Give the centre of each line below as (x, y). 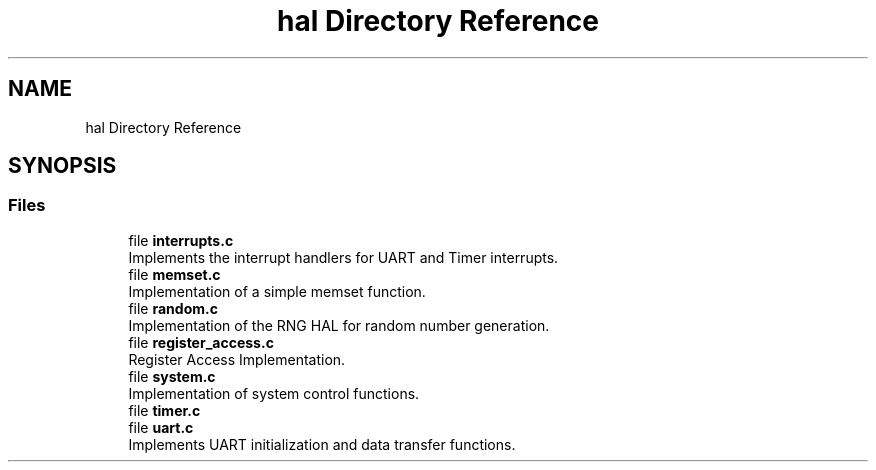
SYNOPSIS (62, 166)
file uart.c (161, 427)
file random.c (173, 308)
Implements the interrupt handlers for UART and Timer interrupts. (343, 257)
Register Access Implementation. (237, 359)
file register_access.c (201, 342)
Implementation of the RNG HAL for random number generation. (339, 325)
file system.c (172, 376)
